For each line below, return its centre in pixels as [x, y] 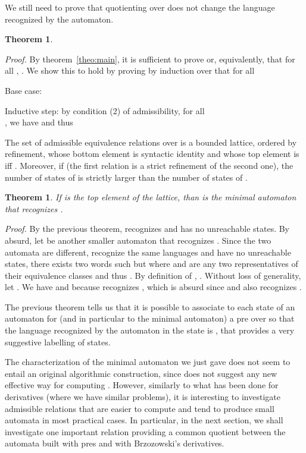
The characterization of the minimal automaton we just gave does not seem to [148, 362]
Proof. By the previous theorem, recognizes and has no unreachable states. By [147, 229]
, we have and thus [39, 122]
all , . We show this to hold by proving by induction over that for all [130, 70]
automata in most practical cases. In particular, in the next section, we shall [144, 420]
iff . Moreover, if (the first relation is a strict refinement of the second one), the [149, 165]
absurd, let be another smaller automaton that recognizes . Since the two [138, 240]
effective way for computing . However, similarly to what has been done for [142, 385]
